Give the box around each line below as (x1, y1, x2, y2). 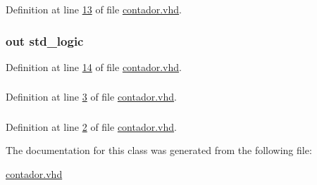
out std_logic (6, 32, 84, 49)
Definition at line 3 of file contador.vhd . (6, 89, 177, 104)
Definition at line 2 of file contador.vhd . (6, 119, 177, 134)
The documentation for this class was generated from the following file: (6, 143, 312, 158)
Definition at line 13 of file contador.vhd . (6, 2, 182, 16)
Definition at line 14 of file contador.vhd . (6, 59, 182, 74)
